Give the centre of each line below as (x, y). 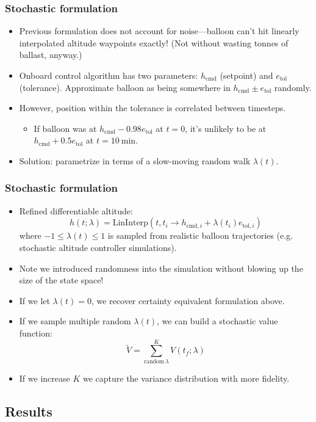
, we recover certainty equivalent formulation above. (188, 300)
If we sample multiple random (75, 321)
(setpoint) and (246, 75)
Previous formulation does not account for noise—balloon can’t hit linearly (159, 31)
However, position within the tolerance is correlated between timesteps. (153, 108)
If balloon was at (65, 128)
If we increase (45, 378)
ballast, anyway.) (51, 55)
